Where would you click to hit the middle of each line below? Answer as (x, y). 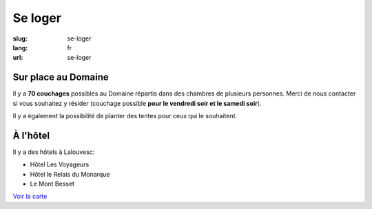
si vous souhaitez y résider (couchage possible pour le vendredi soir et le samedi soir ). (137, 103)
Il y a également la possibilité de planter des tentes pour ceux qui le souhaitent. (125, 116)
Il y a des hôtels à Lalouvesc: (54, 152)
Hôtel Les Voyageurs (60, 164)
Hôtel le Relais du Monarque (70, 174)
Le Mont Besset (52, 184)
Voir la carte (30, 197)
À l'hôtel (31, 135)
